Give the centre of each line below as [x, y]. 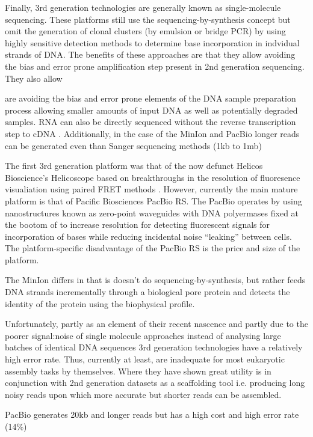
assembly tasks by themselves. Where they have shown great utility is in [138, 371]
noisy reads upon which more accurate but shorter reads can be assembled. [143, 394]
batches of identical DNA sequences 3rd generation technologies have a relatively [154, 347]
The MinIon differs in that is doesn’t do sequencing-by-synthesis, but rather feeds [155, 280]
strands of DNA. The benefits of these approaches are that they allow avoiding [150, 54]
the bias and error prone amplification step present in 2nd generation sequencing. [155, 66]
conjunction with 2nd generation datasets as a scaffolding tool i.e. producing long [155, 383]
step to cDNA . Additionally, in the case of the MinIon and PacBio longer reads [152, 133]
